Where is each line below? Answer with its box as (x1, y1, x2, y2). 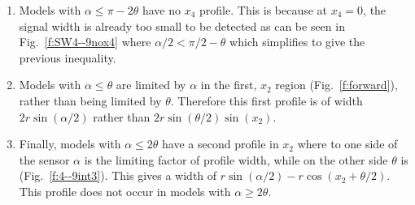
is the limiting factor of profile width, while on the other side (84, 151, 388, 168)
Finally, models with (19, 135, 121, 152)
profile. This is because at (199, 2, 328, 18)
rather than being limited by (19, 92, 162, 109)
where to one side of (297, 135, 398, 152)
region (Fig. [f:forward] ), (275, 76, 398, 93)
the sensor (19, 151, 70, 168)
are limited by (116, 76, 186, 93)
